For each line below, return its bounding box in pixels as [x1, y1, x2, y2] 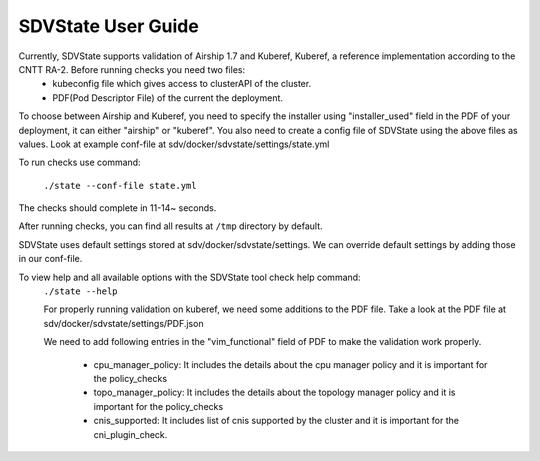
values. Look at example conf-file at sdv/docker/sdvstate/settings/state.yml [18, 138, 330, 150]
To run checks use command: [18, 156, 141, 169]
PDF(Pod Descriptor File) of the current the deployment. [52, 91, 284, 104]
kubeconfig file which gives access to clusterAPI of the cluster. [52, 78, 312, 90]
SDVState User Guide [18, 15, 199, 37]
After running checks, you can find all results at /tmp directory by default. [18, 220, 323, 232]
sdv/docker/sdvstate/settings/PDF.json [43, 317, 204, 329]
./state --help [43, 286, 119, 297]
